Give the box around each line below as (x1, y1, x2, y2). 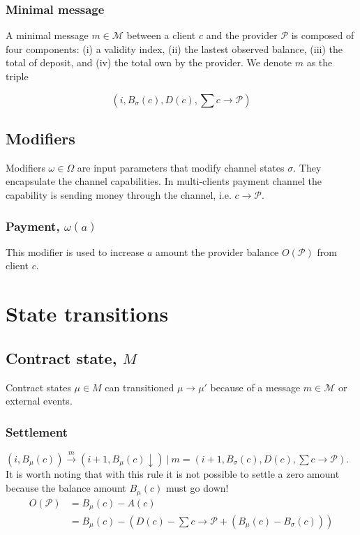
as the (306, 55, 333, 70)
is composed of (291, 28, 354, 43)
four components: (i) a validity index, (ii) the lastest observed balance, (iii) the (6, 41, 343, 56)
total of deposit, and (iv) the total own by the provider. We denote (6, 55, 292, 70)
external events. (6, 393, 73, 408)
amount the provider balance (156, 244, 279, 259)
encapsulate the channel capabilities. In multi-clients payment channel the (6, 174, 322, 188)
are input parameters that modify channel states (77, 160, 285, 174)
